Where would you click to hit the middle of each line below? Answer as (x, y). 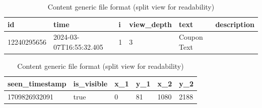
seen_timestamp (37, 83)
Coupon (191, 37)
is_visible (90, 83)
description (235, 24)
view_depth (150, 24)
